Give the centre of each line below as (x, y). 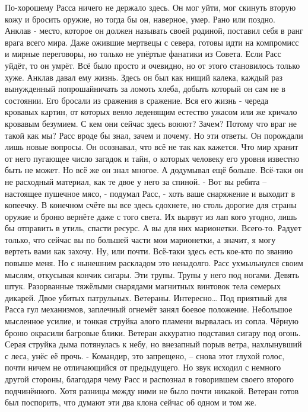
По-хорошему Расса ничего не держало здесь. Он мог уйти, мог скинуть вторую (150, 7)
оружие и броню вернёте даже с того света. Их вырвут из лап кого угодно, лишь (151, 216)
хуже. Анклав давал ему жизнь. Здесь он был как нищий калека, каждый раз (144, 77)
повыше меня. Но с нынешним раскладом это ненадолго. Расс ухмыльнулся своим (154, 263)
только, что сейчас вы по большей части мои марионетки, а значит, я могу (140, 239)
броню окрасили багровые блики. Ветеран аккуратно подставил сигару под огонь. (153, 332)
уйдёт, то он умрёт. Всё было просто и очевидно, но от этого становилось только (153, 65)
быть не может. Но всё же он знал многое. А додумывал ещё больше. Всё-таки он (154, 170)
